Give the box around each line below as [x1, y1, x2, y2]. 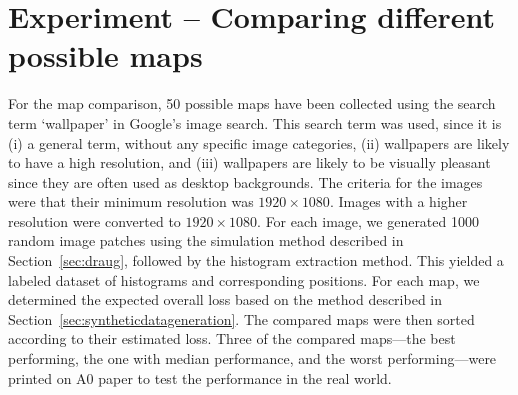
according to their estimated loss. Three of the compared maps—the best [8, 328, 456, 349]
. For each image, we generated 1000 [257, 210, 479, 231]
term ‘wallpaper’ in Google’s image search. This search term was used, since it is [8, 112, 502, 133]
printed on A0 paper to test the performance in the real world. [8, 367, 392, 388]
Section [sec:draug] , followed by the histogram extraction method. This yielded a [8, 250, 504, 271]
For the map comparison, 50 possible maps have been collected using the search [8, 93, 496, 114]
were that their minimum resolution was [8, 191, 254, 212]
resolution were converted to [8, 210, 181, 231]
